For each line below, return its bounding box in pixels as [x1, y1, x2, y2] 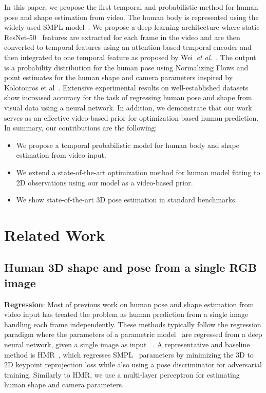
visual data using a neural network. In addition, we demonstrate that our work [4, 102, 252, 113]
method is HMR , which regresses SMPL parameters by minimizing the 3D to [4, 349, 254, 360]
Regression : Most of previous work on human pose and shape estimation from [4, 298, 254, 309]
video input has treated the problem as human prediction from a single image [4, 309, 249, 320]
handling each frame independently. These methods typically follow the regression [4, 319, 261, 329]
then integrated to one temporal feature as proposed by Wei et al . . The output [4, 51, 256, 62]
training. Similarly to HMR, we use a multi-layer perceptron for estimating [4, 369, 240, 380]
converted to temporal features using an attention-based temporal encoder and [4, 42, 252, 52]
